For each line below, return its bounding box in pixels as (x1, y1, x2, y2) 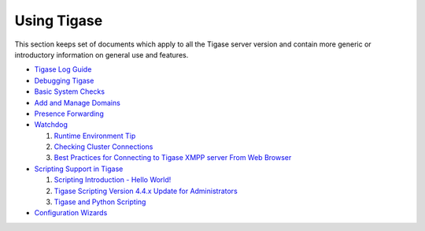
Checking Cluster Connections (54, 142, 153, 151)
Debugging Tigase (34, 76, 94, 85)
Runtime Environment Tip (54, 131, 136, 140)
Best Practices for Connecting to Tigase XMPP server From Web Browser (54, 153, 292, 162)
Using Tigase (14, 12, 103, 29)
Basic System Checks (34, 87, 105, 96)
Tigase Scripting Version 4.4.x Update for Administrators (54, 186, 238, 196)
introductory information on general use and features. (14, 50, 189, 59)
